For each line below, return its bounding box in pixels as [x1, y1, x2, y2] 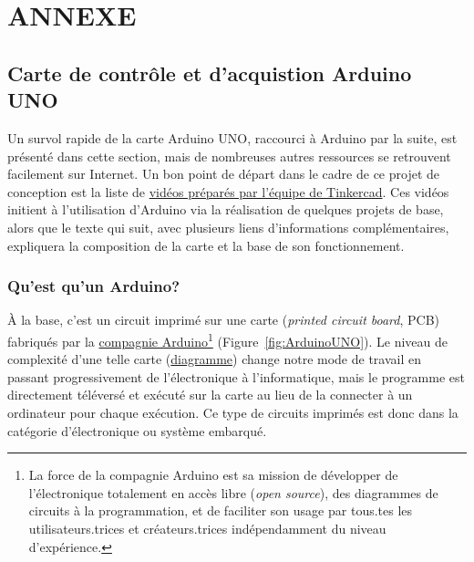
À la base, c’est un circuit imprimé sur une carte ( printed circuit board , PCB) [7, 310, 440, 329]
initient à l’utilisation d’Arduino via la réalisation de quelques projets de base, [7, 200, 444, 219]
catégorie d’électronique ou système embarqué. [7, 421, 267, 440]
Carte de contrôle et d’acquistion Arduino [7, 58, 412, 87]
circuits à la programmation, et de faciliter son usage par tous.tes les [28, 501, 413, 520]
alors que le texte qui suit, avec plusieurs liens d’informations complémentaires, [7, 217, 449, 236]
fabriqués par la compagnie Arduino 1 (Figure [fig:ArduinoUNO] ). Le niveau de [7, 328, 448, 350]
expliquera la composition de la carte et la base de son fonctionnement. [7, 235, 405, 255]
